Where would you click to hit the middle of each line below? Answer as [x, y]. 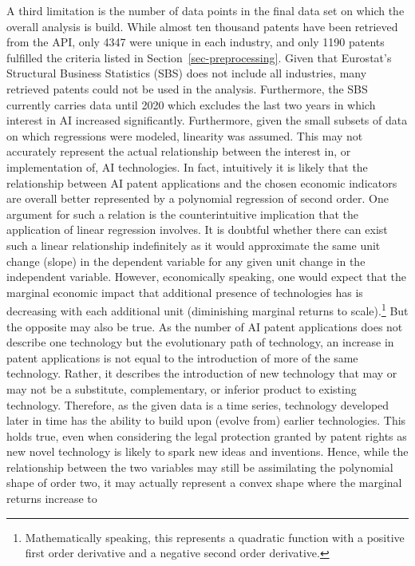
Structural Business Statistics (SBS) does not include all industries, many [187, 73]
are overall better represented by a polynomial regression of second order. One [198, 198]
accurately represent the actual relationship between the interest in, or [179, 151]
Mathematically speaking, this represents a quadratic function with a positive [215, 537]
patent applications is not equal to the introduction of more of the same [182, 357]
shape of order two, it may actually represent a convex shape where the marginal [204, 483]
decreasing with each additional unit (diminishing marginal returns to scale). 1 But [207, 309]
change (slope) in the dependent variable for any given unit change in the [186, 261]
